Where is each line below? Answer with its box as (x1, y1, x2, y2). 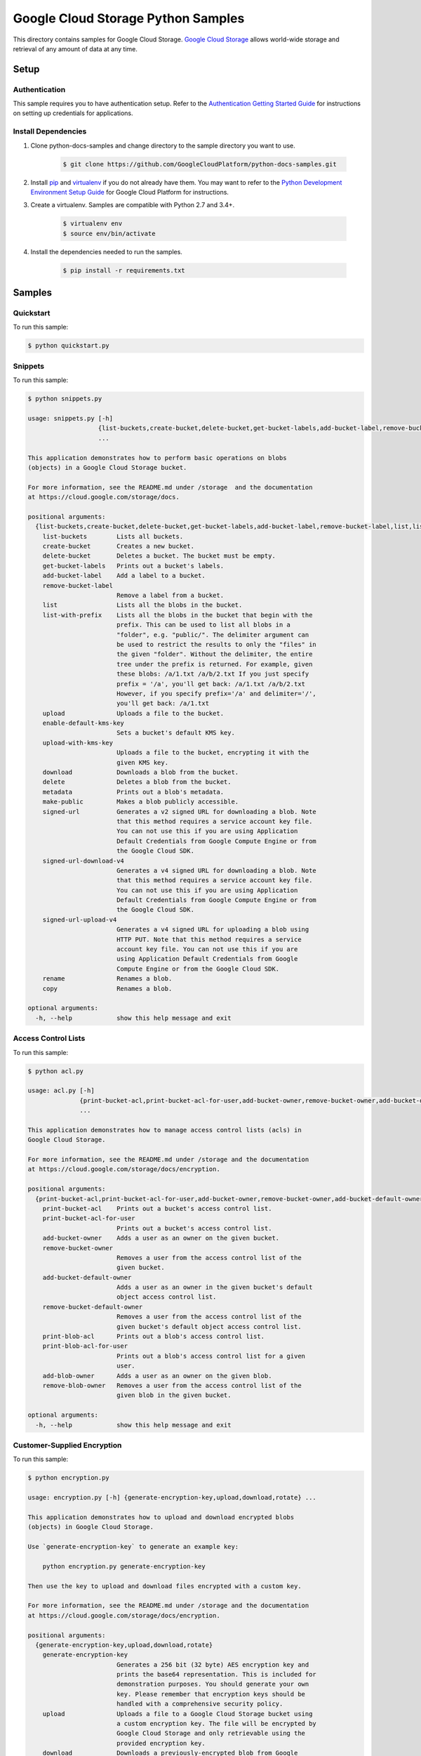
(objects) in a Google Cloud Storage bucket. (27, 464, 187, 471)
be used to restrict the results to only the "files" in (116, 640, 317, 648)
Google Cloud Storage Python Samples (13, 11, 245, 26)
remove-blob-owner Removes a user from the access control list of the (42, 1382, 302, 1389)
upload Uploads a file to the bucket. (42, 709, 225, 717)
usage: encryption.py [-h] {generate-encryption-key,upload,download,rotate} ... (27, 1493, 317, 1502)
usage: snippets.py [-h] (27, 414, 114, 422)
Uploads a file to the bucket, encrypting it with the (116, 749, 309, 756)
